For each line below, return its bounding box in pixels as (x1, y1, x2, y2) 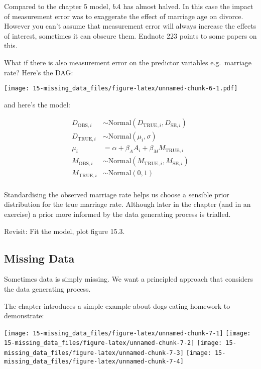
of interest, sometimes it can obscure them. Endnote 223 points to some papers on (4, 30, 257, 41)
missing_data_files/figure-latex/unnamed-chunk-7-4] (4, 357, 184, 365)
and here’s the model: (4, 99, 70, 109)
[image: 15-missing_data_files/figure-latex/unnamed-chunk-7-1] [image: (4, 329, 251, 337)
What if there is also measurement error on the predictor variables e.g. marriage (4, 57, 252, 67)
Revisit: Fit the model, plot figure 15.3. (4, 225, 125, 236)
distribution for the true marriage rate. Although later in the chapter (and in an (4, 199, 251, 209)
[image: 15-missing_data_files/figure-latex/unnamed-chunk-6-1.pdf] (4, 85, 238, 92)
